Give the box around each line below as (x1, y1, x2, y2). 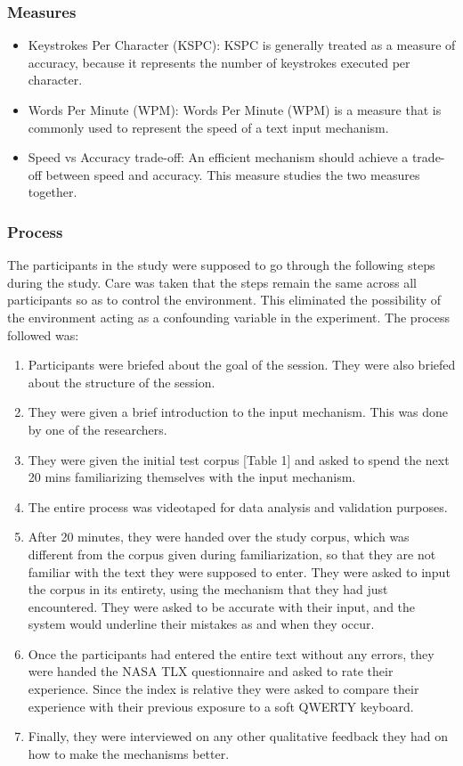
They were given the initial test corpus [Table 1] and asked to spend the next (28, 450, 450, 469)
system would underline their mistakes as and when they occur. (28, 615, 375, 633)
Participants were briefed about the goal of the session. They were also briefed (28, 355, 456, 374)
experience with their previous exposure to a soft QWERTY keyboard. (28, 697, 414, 715)
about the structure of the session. (28, 372, 215, 391)
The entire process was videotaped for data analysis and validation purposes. (28, 497, 448, 516)
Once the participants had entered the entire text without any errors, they (28, 644, 435, 663)
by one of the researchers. (28, 420, 167, 438)
